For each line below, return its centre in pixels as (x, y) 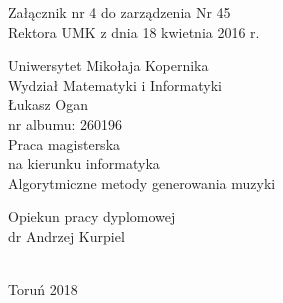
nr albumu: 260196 (65, 123)
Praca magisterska (64, 143)
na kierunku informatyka (84, 163)
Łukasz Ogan (48, 104)
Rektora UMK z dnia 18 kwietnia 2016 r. (134, 31)
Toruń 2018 (43, 289)
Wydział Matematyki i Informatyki (115, 84)
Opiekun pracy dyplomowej (92, 216)
